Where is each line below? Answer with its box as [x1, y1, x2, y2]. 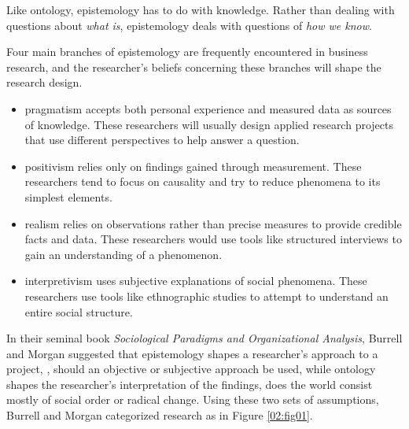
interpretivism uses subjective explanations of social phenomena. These [24, 272, 367, 289]
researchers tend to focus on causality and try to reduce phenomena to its [24, 173, 381, 190]
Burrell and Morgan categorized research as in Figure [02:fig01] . [6, 407, 313, 423]
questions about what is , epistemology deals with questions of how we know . [6, 17, 372, 33]
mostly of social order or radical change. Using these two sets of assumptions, [6, 391, 379, 408]
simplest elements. [24, 188, 112, 205]
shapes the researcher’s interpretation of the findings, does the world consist [6, 375, 373, 392]
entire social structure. [24, 303, 133, 320]
